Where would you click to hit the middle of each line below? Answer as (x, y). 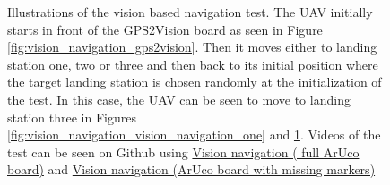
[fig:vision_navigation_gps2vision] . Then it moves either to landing (192, 47)
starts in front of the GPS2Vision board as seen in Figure (165, 29)
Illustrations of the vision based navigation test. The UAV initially (190, 12)
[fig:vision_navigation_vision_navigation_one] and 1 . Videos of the (194, 135)
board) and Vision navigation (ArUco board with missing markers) (191, 169)
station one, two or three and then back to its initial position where (193, 64)
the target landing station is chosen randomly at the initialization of (195, 82)
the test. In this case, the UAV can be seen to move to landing (179, 99)
